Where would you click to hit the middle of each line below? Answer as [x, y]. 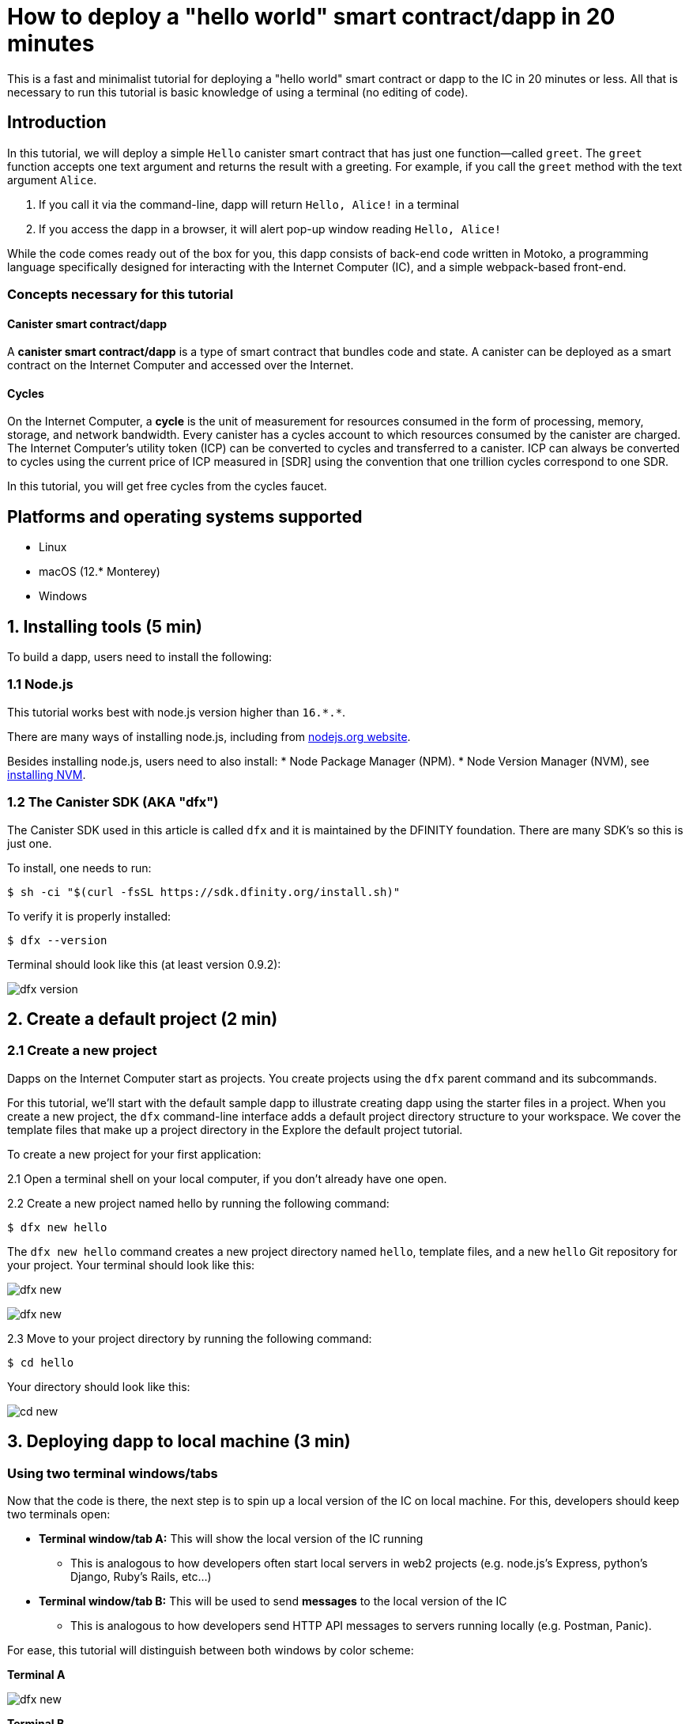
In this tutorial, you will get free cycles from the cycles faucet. [167, 486]
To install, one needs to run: [79, 868]
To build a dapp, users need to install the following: [140, 657]
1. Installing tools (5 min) [105, 626]
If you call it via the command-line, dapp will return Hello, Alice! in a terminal [249, 204]
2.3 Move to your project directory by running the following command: [190, 1338]
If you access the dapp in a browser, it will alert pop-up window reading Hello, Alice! [270, 229]
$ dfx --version [57, 940]
